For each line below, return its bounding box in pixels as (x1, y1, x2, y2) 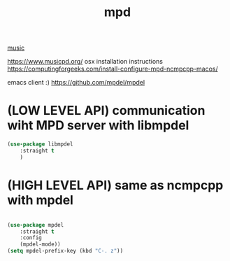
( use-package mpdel (7, 221, 64, 228)
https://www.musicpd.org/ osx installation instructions (7, 57, 163, 66)
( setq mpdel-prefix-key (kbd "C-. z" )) (7, 248, 124, 255)
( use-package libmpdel (7, 141, 73, 148)
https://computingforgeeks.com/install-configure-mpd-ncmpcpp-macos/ (7, 64, 218, 73)
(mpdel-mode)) (20, 241, 61, 248)
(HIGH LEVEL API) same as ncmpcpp (7, 177, 224, 193)
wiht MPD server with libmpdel (7, 118, 189, 134)
